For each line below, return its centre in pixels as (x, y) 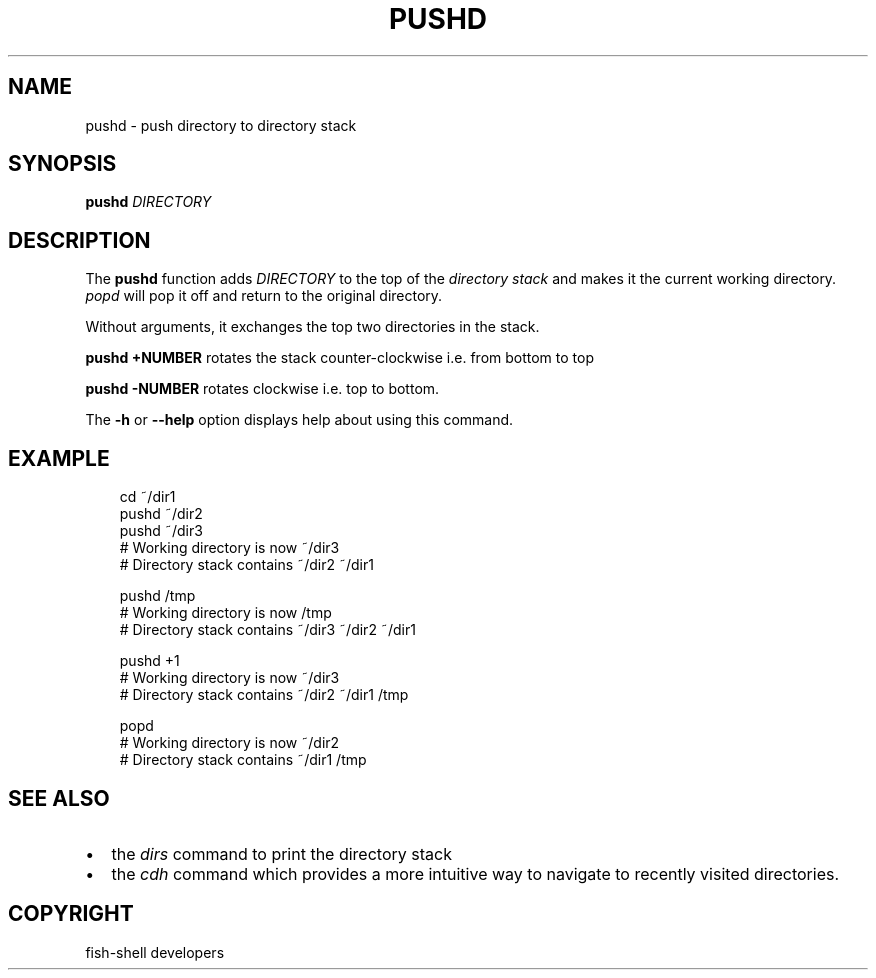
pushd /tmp (157, 596)
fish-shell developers (155, 952)
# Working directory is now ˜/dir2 (229, 743)
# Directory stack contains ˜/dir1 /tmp (243, 760)
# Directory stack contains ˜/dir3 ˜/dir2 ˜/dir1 (267, 630)
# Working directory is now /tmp (225, 613)
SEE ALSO (59, 798)
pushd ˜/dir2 (161, 514)
